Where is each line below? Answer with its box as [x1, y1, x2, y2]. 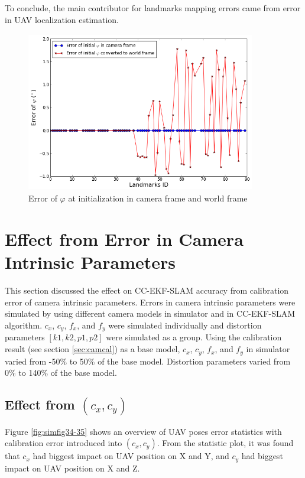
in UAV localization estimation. [5, 13, 119, 25]
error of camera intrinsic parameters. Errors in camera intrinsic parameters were [5, 295, 296, 308]
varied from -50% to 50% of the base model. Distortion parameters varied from [5, 355, 291, 367]
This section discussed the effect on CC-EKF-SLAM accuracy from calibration [5, 284, 289, 297]
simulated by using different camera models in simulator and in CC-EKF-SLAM [5, 307, 296, 320]
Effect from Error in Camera [5, 227, 244, 251]
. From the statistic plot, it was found [157, 437, 294, 449]
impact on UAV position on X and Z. [5, 461, 140, 474]
